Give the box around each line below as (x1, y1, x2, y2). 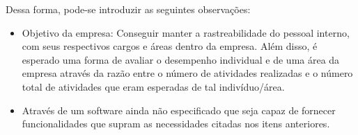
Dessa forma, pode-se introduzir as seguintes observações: (6, 2, 251, 16)
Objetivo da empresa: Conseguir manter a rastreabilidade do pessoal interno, (22, 25, 350, 39)
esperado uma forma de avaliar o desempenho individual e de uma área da (22, 52, 340, 66)
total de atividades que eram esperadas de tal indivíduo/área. (22, 79, 285, 93)
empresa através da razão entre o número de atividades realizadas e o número (22, 66, 353, 80)
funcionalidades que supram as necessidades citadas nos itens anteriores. (22, 116, 330, 131)
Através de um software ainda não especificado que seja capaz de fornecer (22, 102, 336, 117)
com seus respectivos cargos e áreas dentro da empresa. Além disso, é (22, 39, 318, 53)
